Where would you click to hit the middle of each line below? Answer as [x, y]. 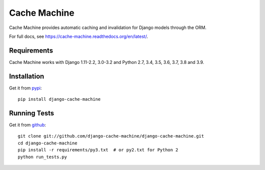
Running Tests [31, 113]
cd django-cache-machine [48, 143]
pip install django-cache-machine [59, 99]
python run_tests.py [42, 157]
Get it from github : [27, 125]
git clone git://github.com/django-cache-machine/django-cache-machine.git [111, 136]
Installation [26, 76]
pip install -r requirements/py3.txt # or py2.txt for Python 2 [98, 150]
